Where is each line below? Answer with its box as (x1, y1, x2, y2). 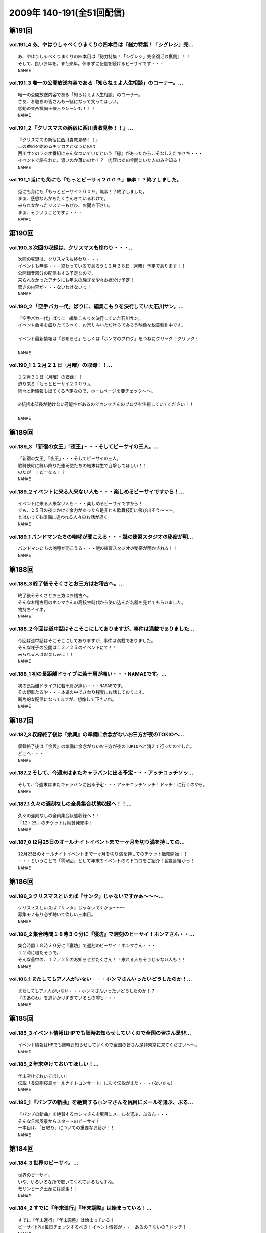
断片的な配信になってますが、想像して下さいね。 (18, 696, 117, 702)
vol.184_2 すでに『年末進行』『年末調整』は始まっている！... (9, 1205, 152, 1212)
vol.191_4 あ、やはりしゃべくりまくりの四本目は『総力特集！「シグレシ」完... (9, 41, 194, 48)
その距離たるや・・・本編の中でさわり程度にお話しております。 (18, 689, 147, 695)
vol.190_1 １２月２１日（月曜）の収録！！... (9, 362, 113, 368)
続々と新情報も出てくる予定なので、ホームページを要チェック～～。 (18, 388, 156, 394)
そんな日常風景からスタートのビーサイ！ (18, 1118, 100, 1124)
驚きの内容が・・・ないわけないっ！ (18, 284, 91, 290)
